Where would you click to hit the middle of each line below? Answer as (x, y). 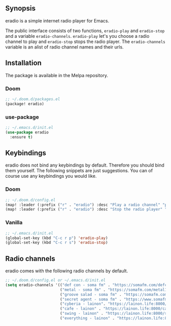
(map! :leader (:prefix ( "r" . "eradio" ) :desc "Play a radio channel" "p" (87, 205)
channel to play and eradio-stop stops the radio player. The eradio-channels (85, 41)
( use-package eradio (27, 132)
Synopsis (20, 8)
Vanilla (14, 223)
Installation (23, 63)
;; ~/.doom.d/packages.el (33, 99)
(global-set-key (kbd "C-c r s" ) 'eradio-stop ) (57, 243)
